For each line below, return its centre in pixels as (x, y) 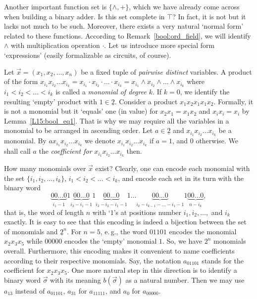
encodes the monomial (203, 231)
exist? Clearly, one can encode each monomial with (173, 168)
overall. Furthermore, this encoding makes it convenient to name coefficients (119, 250)
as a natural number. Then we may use (185, 279)
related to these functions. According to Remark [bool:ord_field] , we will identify (128, 35)
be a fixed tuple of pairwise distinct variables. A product (166, 71)
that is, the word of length (44, 212)
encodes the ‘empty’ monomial (110, 241)
